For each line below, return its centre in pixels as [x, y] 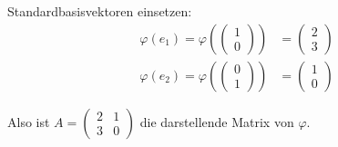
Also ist [29, 121]
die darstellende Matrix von [217, 121]
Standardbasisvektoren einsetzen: [100, 11]
